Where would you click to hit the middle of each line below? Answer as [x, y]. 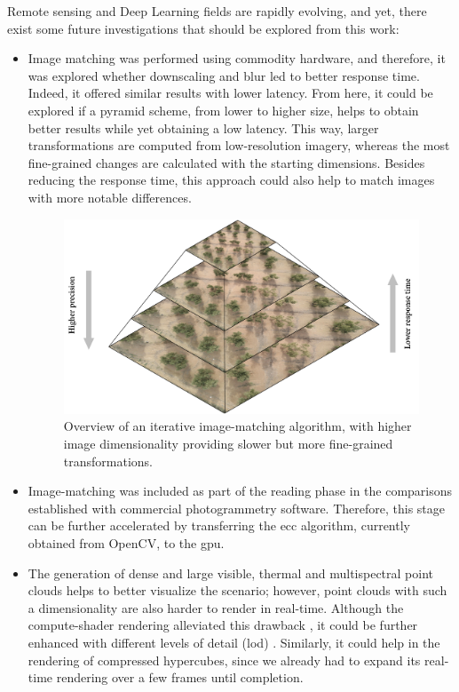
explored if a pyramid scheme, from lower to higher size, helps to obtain [223, 110]
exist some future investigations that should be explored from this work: [203, 28]
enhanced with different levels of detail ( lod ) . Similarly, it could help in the [234, 642]
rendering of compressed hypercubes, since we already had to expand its [224, 660]
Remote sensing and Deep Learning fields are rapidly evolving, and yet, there [217, 11]
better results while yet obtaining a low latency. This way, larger [203, 127]
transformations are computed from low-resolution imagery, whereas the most [239, 145]
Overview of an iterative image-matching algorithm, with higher [237, 426]
